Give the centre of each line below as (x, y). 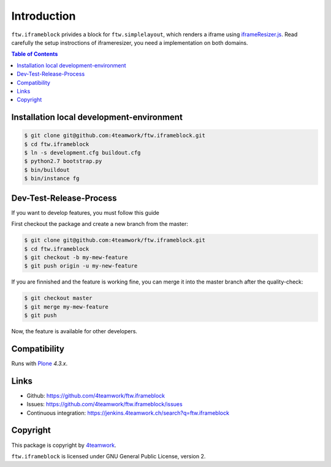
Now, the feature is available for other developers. (74, 331)
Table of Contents (35, 54)
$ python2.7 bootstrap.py (63, 161)
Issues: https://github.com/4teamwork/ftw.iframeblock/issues (105, 404)
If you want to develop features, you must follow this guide (85, 212)
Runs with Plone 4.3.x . (39, 363)
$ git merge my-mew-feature (66, 307)
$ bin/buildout (47, 170)
